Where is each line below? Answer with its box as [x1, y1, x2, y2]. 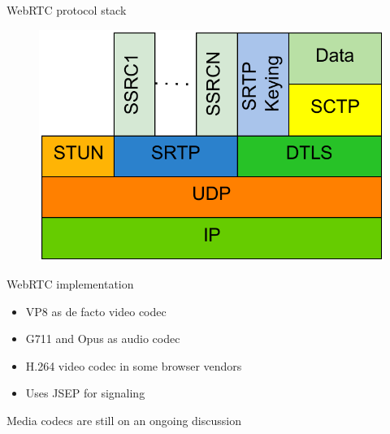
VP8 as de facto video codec [25, 302, 167, 319]
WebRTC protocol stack [6, 2, 127, 18]
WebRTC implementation [6, 276, 134, 293]
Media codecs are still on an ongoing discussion [6, 412, 241, 429]
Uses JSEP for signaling [25, 384, 145, 401]
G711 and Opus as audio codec [25, 330, 180, 347]
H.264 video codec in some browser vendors [25, 357, 242, 374]
